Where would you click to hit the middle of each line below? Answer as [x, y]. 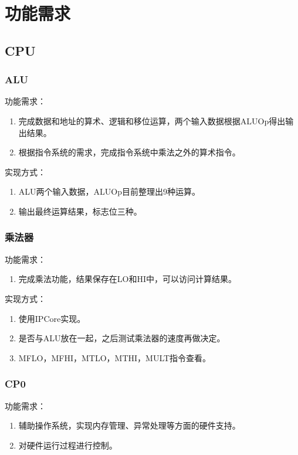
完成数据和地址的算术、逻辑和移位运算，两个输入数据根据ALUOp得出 [152, 120]
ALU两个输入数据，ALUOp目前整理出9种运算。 [109, 191]
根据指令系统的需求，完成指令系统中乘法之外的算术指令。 [129, 152]
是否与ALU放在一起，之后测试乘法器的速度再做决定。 [122, 338]
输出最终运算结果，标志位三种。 [80, 211]
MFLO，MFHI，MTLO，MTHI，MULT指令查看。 [115, 357]
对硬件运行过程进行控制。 [68, 445]
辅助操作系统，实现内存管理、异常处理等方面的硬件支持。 [129, 425]
